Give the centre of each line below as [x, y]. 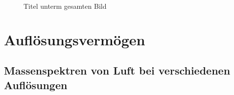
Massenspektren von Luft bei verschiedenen [117, 70]
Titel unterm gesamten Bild [65, 6]
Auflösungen [36, 85]
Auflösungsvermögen [75, 39]
